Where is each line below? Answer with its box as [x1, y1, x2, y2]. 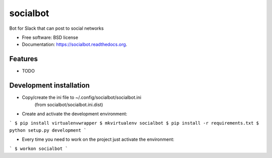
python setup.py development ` [9, 127, 87, 133]
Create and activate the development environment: [22, 111, 127, 117]
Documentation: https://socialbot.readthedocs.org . [22, 41, 127, 47]
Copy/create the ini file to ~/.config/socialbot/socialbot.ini [22, 94, 142, 100]
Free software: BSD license [22, 34, 78, 40]
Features [9, 55, 38, 63]
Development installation [9, 81, 90, 90]
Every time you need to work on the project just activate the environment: [22, 136, 175, 142]
